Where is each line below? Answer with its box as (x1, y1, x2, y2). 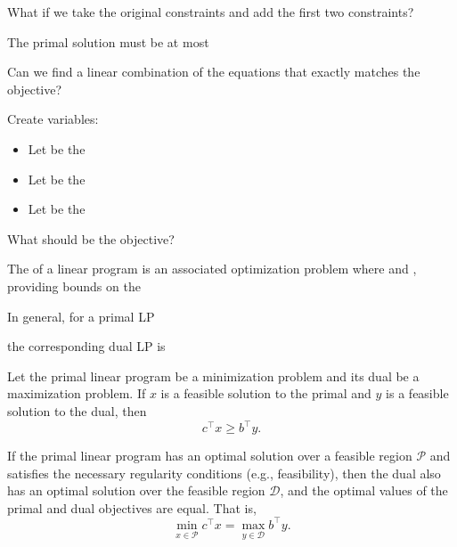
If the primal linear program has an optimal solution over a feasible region (7, 446, 412, 464)
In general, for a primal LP (7, 306, 155, 325)
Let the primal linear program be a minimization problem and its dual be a (7, 366, 420, 385)
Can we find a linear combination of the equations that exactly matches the (7, 62, 420, 81)
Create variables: (7, 110, 99, 128)
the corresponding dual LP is (7, 337, 166, 355)
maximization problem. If (7, 384, 146, 403)
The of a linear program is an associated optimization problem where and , (7, 259, 417, 278)
